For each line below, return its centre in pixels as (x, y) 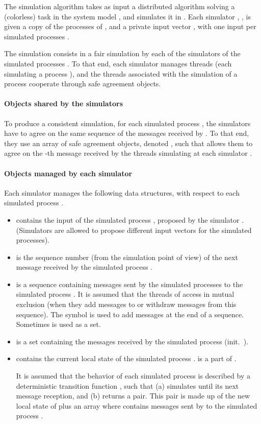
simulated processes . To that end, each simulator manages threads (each (118, 63)
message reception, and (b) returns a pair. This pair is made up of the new (133, 396)
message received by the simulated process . (84, 267)
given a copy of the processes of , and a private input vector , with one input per (130, 26)
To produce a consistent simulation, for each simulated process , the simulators (127, 123)
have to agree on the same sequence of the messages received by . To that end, (127, 133)
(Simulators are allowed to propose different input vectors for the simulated (134, 230)
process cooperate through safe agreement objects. (83, 84)
